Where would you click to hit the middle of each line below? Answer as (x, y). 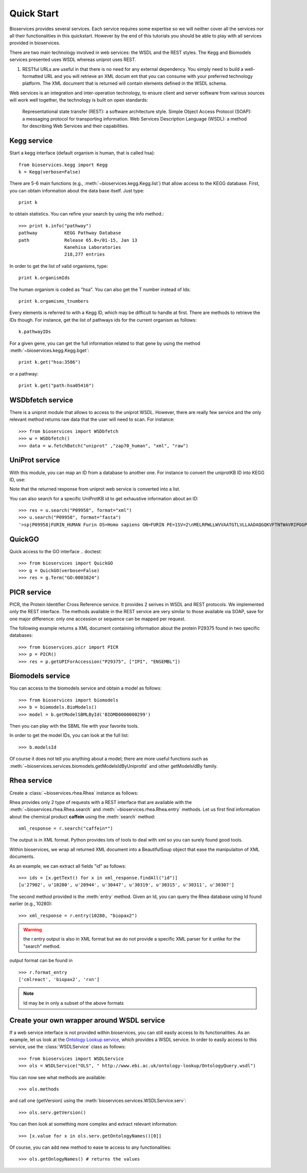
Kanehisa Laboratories (93, 247)
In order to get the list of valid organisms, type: (59, 266)
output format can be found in (41, 961)
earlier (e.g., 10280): (31, 904)
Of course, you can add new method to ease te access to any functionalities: (90, 1147)
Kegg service (31, 141)
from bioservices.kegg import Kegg (63, 165)
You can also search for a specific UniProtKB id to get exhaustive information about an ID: (104, 498)
